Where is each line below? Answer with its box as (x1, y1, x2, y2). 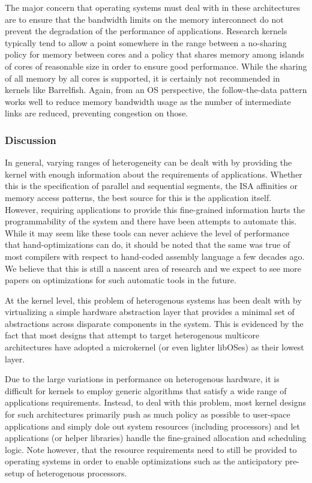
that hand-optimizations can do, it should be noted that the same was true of (5, 238, 290, 251)
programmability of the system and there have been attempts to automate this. (5, 215, 297, 227)
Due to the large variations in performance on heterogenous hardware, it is (5, 373, 280, 385)
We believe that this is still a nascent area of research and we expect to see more (5, 262, 302, 274)
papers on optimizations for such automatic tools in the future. (5, 274, 236, 286)
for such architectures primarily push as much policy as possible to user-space (5, 408, 290, 421)
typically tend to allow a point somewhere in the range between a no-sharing (5, 36, 287, 49)
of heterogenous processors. (27, 467, 127, 479)
